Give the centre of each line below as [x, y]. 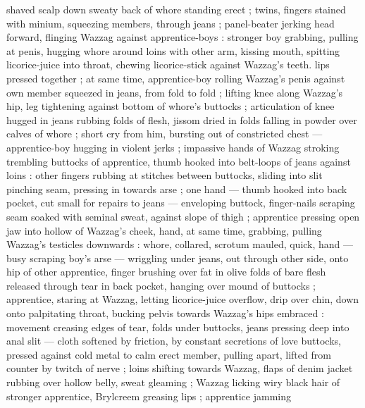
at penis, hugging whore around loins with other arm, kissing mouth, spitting [173, 50]
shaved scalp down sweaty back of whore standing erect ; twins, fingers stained [176, 9]
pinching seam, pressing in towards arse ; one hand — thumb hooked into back [177, 188]
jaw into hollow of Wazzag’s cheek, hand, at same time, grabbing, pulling [164, 230]
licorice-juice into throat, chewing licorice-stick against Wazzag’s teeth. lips [168, 64]
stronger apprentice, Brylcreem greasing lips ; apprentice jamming [149, 396]
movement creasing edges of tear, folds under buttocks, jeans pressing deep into [178, 327]
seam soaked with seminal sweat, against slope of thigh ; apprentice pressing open [183, 216]
